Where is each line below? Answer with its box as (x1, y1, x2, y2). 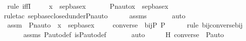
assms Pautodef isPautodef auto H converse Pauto (23, 29, 224, 39)
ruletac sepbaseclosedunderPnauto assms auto (4, 10, 186, 20)
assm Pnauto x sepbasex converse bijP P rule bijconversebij (7, 20, 243, 30)
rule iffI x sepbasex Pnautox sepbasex (7, 1, 168, 11)
